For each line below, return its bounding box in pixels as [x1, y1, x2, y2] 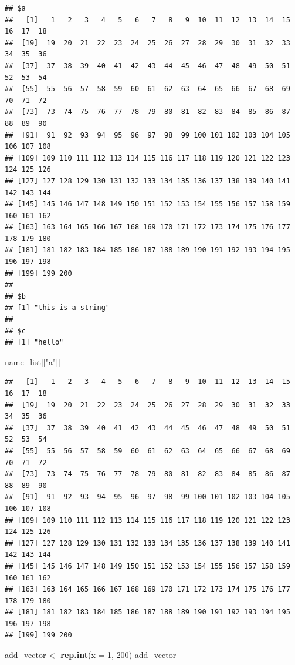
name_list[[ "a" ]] [5, 355, 60, 367]
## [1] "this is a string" [5, 303, 110, 312]
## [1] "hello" [5, 338, 64, 347]
